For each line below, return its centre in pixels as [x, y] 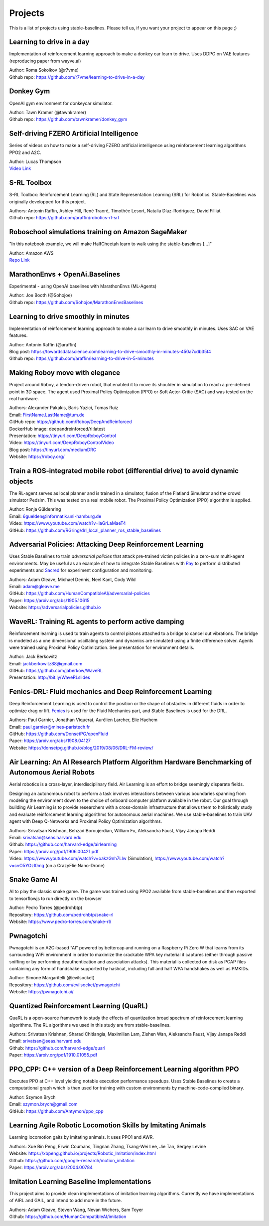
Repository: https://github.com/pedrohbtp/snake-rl [61, 915]
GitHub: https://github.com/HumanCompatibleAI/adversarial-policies [80, 594]
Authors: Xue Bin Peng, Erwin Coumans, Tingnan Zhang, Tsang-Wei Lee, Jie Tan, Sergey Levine [108, 1146]
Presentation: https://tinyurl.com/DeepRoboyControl [63, 436]
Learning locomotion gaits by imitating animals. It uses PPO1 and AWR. [82, 1137]
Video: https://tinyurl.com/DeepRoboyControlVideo [62, 443]
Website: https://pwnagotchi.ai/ [42, 992]
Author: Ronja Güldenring [35, 509]
